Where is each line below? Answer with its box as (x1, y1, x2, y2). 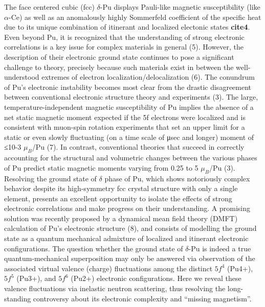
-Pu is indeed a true (188, 243, 251, 253)
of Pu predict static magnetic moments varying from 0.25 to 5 (4, 162, 198, 173)
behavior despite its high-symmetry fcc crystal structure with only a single (4, 183, 238, 194)
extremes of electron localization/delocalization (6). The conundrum (41, 72, 255, 82)
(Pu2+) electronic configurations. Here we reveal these (71, 273, 241, 284)
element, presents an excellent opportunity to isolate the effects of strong (4, 193, 232, 203)
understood (4, 72, 39, 82)
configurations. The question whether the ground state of (4, 243, 183, 253)
